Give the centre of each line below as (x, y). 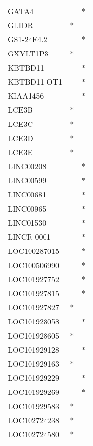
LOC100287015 (34, 251)
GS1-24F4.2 (28, 39)
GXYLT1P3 (28, 53)
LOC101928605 (34, 335)
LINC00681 (27, 194)
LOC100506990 (34, 265)
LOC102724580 (34, 434)
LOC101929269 (34, 392)
